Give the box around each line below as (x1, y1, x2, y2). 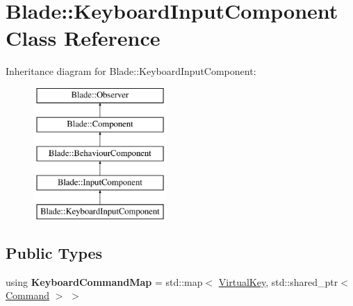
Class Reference (6, 24, 161, 52)
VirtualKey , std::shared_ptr (218, 274, 338, 289)
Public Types (6, 241, 103, 263)
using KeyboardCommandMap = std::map (6, 274, 203, 289)
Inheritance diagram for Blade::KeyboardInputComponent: (6, 64, 256, 78)
